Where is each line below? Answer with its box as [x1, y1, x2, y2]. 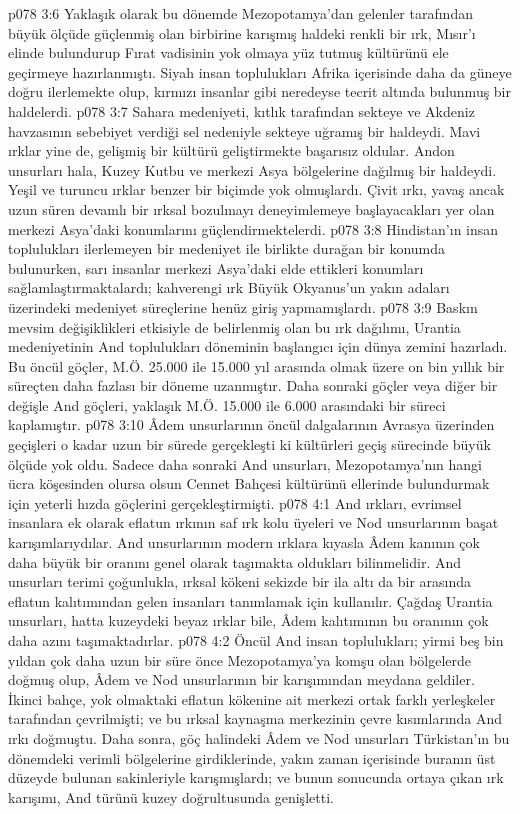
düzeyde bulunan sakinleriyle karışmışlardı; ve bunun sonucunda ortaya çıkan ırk [8, 767, 504, 788]
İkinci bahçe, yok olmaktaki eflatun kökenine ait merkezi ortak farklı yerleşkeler [8, 688, 496, 709]
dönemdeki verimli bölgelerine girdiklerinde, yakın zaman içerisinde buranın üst [8, 747, 496, 768]
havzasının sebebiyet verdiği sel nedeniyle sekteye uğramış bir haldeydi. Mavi [8, 120, 481, 141]
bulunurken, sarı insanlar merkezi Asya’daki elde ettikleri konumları [8, 257, 424, 278]
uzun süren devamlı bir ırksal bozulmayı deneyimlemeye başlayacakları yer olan [8, 198, 495, 219]
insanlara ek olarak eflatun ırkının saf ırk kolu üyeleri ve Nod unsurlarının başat [8, 512, 499, 533]
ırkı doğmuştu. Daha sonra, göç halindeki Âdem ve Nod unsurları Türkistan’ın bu [8, 727, 510, 748]
